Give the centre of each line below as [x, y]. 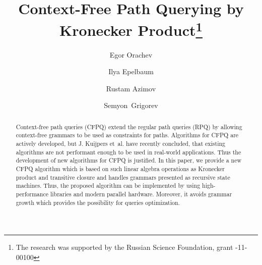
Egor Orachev [131, 54]
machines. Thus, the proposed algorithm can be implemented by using [108, 185]
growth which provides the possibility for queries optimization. [98, 202]
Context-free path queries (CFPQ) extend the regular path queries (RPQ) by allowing [129, 126]
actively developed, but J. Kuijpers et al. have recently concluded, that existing [121, 144]
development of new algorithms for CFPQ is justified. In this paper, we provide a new [129, 160]
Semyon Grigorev [131, 105]
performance [32, 194]
